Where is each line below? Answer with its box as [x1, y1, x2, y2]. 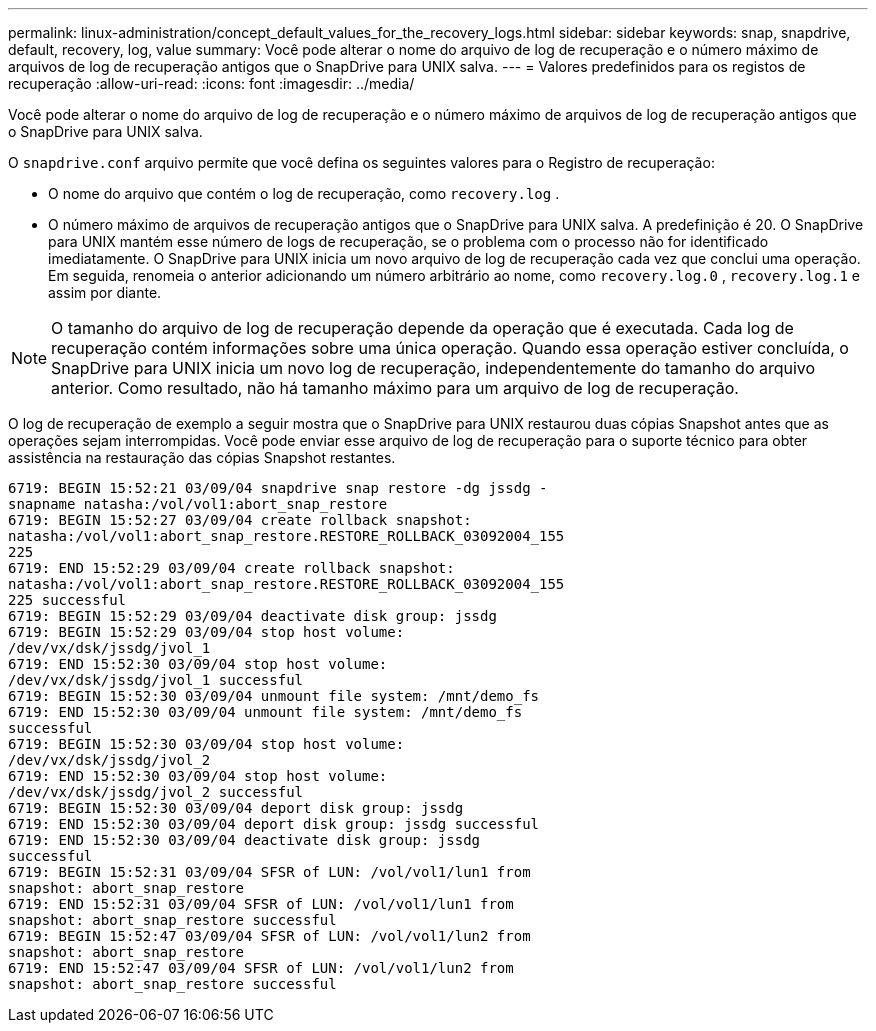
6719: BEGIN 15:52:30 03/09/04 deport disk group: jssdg [8, 800, 464, 816]
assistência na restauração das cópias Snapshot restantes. [8, 449, 396, 466]
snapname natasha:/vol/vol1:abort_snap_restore [8, 496, 388, 512]
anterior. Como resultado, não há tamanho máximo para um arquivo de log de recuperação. [51, 378, 739, 398]
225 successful [8, 592, 127, 608]
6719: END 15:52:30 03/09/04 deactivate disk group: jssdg [8, 832, 481, 848]
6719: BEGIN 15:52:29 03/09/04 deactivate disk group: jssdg [8, 608, 497, 624]
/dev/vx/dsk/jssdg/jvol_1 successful [8, 672, 304, 688]
